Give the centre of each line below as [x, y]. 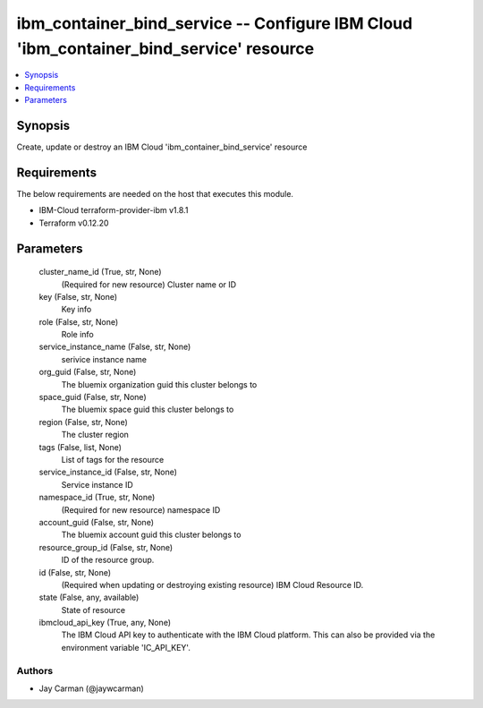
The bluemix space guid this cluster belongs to [148, 409]
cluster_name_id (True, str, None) [100, 272]
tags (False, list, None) [80, 447]
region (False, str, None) [84, 422]
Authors [35, 670]
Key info [76, 310]
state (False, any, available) [89, 597]
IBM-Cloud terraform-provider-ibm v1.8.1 [114, 210]
